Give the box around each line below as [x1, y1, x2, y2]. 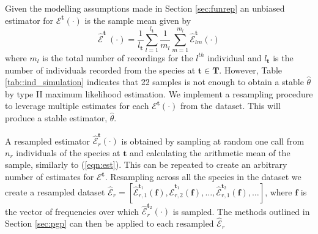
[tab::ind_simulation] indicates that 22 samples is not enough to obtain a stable [5, 75, 304, 88]
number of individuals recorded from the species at [5, 63, 196, 76]
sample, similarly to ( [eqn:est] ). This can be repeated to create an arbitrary [5, 158, 287, 171]
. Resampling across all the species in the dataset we [105, 170, 301, 183]
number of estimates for [5, 170, 94, 183]
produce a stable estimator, [5, 111, 108, 124]
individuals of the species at [16, 146, 120, 159]
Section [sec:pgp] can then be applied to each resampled [5, 217, 214, 230]
